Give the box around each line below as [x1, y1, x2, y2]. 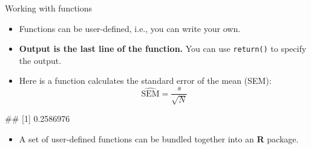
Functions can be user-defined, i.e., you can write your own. [19, 22, 241, 34]
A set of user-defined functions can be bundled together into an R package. [19, 133, 299, 145]
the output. [19, 54, 62, 66]
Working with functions [5, 2, 93, 14]
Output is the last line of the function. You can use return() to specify [19, 42, 307, 55]
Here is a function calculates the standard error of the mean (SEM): [19, 74, 272, 87]
